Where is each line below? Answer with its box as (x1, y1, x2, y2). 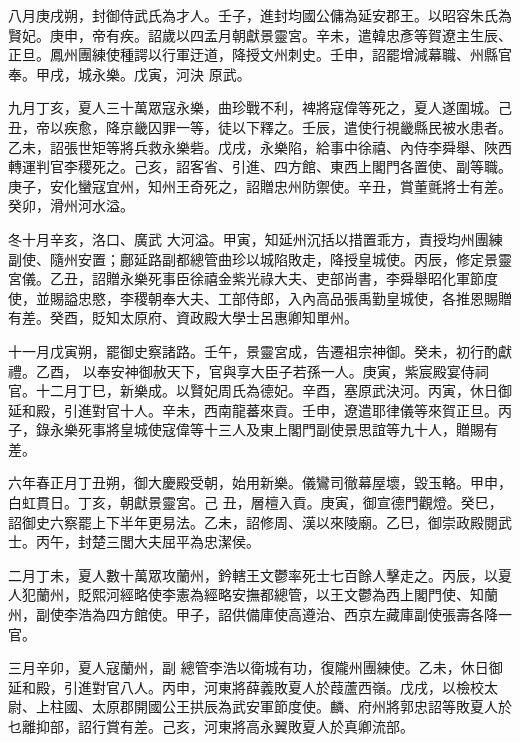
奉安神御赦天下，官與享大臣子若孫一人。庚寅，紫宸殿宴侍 (96, 360, 475, 381)
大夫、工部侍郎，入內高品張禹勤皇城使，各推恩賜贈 (175, 287, 512, 308)
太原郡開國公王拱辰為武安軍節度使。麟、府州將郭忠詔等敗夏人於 (91, 696, 512, 717)
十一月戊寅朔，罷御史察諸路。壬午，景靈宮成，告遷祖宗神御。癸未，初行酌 (8, 340, 498, 361)
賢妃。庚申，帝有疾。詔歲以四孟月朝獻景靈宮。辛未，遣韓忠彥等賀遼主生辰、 (8, 24, 512, 45)
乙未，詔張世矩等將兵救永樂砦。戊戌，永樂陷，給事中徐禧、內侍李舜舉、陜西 (8, 136, 512, 157)
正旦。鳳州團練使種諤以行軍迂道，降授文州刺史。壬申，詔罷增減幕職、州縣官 (8, 44, 512, 65)
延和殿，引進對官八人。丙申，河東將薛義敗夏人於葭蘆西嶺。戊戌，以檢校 (8, 676, 484, 697)
